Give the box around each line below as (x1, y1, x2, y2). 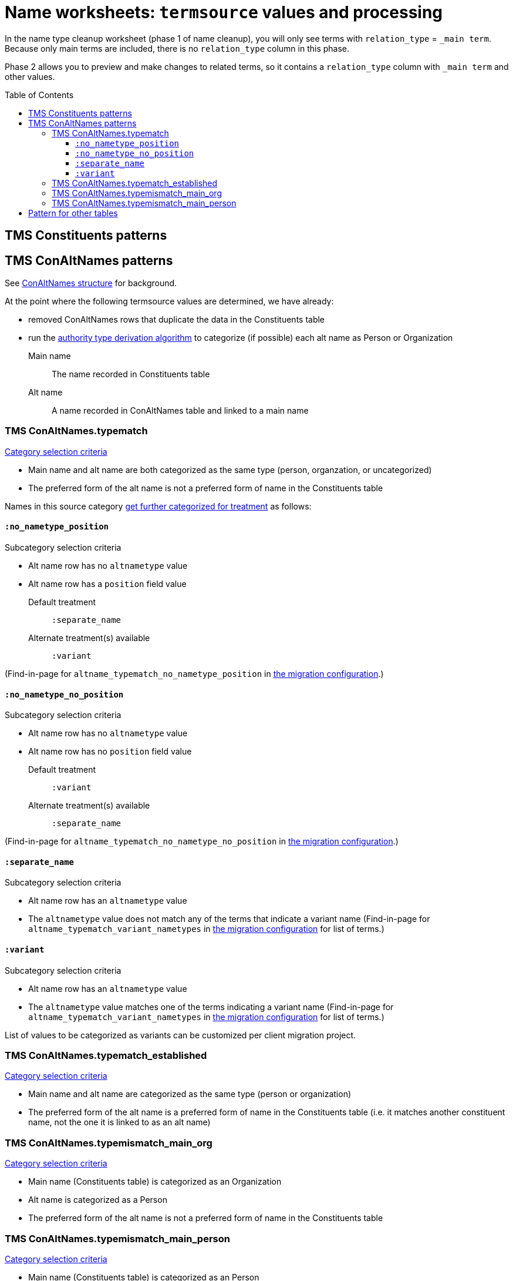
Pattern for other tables (28, 207, 118, 218)
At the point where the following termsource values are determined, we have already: (5, 296, 334, 307)
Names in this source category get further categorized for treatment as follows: (5, 501, 312, 511)
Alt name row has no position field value (28, 746, 192, 757)
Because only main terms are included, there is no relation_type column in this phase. (5, 43, 350, 53)
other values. (5, 71, 55, 82)
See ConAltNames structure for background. (5, 278, 177, 289)
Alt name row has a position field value (28, 578, 187, 589)
